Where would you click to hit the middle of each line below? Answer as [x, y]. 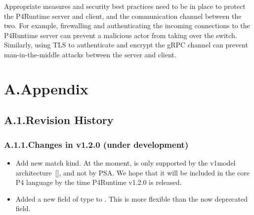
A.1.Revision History [59, 120]
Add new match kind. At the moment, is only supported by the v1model [126, 162]
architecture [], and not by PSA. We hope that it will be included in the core [133, 172]
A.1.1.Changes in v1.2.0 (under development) [96, 144]
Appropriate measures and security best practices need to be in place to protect [125, 6]
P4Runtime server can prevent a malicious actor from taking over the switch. [121, 35]
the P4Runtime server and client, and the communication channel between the [123, 16]
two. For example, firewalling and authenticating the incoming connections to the [127, 25]
